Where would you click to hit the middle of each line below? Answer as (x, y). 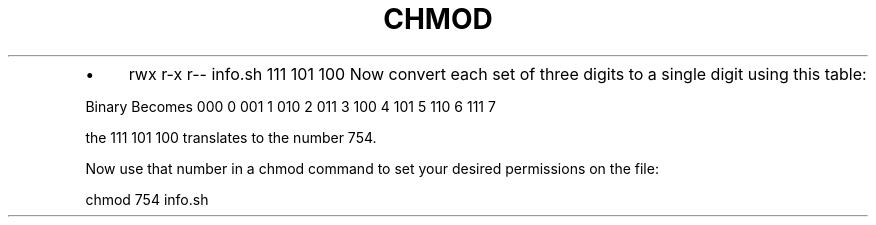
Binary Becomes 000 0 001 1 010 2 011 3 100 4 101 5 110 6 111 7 (290, 106)
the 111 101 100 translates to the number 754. (231, 137)
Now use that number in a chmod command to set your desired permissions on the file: (372, 168)
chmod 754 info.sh (147, 199)
